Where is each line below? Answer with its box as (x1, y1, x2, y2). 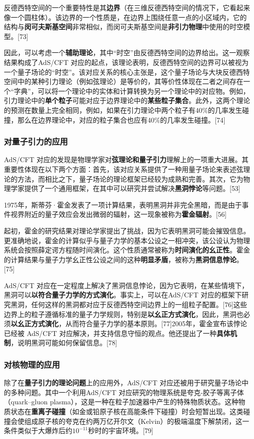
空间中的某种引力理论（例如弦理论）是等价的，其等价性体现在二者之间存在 (4, 76, 243, 86)
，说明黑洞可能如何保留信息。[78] (11, 337, 117, 348)
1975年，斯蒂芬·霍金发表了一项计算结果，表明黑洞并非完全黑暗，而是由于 (4, 199, 242, 209)
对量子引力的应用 (4, 135, 68, 147)
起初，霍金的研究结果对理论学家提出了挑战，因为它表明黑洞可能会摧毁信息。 (4, 225, 250, 235)
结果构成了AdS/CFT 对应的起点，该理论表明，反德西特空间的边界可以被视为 (4, 57, 249, 67)
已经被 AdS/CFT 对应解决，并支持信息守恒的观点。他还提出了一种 (4, 328, 217, 338)
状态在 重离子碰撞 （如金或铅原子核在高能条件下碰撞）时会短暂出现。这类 (10, 406, 243, 417)
